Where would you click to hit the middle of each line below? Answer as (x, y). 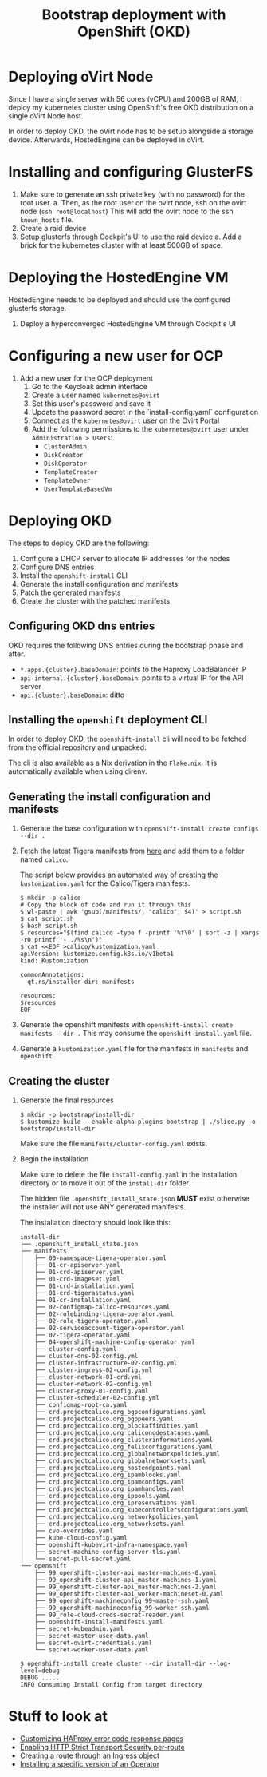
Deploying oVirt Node (81, 77)
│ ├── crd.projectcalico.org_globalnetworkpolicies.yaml (120, 1454)
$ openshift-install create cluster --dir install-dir (113, 1663)
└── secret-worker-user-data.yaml (92, 1650)
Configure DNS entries (57, 567)
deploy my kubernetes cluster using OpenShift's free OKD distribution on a (131, 107)
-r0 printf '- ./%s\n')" (61, 940)
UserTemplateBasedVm (78, 489)
